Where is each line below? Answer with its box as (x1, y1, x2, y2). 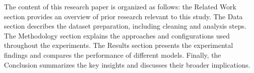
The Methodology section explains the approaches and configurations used (4, 30, 230, 40)
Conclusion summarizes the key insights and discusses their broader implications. (4, 59, 251, 70)
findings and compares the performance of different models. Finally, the (4, 49, 221, 60)
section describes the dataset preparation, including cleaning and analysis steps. (4, 21, 247, 31)
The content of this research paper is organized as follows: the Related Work (4, 1, 237, 11)
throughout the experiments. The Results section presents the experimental (4, 40, 233, 50)
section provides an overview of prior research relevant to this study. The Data (4, 11, 243, 21)
